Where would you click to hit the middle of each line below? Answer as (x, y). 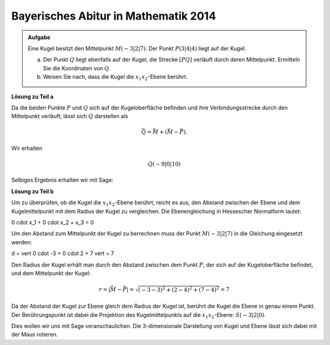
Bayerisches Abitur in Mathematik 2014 (114, 16)
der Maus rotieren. (35, 335)
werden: (22, 242)
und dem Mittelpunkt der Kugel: (51, 273)
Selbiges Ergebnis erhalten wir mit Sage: (62, 180)
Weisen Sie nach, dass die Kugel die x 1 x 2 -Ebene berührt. (116, 78)
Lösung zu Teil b (33, 191)
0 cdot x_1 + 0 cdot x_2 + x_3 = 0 (53, 222)
